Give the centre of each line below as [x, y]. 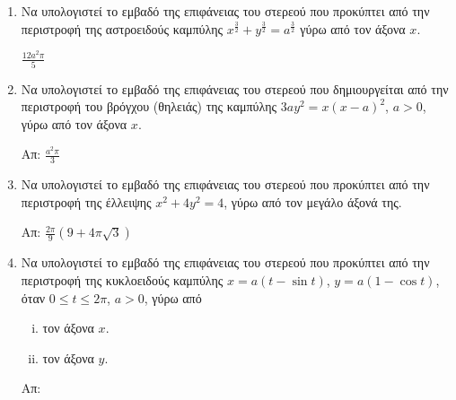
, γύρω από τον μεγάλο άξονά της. [313, 201]
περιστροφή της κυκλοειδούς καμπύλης [122, 279]
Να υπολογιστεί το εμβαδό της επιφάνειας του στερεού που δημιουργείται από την [235, 88]
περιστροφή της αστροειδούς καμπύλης [122, 28]
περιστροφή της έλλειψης [86, 201]
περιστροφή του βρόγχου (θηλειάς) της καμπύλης [149, 106]
